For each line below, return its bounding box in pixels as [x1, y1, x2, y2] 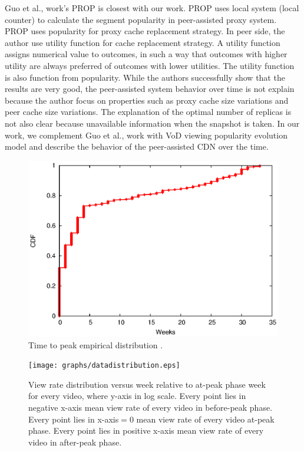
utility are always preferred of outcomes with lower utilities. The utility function [5, 59, 295, 71]
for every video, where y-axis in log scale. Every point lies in [28, 390, 246, 402]
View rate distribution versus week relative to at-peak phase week [28, 378, 266, 390]
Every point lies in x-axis [28, 413, 119, 425]
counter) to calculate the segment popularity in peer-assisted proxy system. [5, 13, 277, 25]
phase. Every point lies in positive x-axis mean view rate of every [28, 424, 264, 437]
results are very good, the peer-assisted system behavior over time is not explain [5, 83, 295, 95]
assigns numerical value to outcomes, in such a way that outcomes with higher [5, 48, 288, 60]
